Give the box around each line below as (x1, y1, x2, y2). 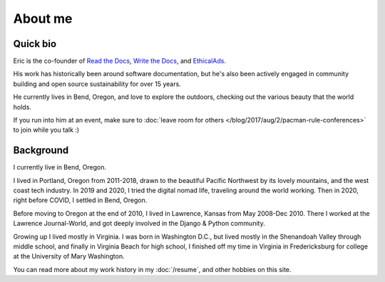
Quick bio (13, 38, 57, 50)
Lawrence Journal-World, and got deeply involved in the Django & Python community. (13, 219, 265, 228)
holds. (13, 103, 32, 111)
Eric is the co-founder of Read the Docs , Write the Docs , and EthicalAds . (13, 57, 226, 66)
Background (13, 145, 69, 157)
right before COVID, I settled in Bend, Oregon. (13, 196, 148, 204)
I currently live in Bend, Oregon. (13, 163, 107, 172)
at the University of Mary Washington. (13, 252, 125, 261)
